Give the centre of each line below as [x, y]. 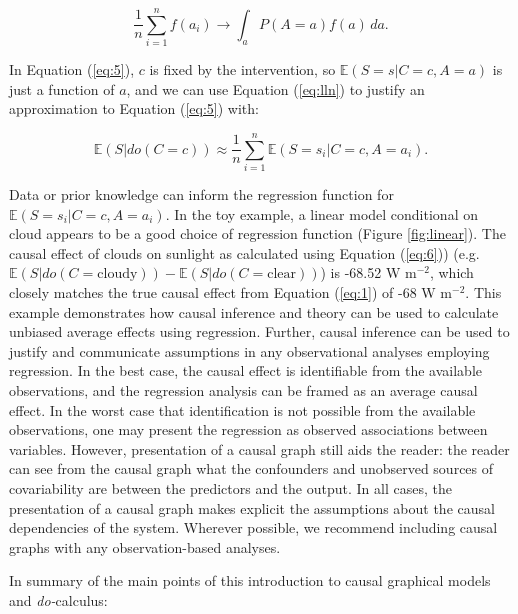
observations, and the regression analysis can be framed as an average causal [243, 389]
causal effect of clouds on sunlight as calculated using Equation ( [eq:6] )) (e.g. [244, 252]
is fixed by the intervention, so [242, 69]
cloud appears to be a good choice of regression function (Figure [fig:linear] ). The [257, 233]
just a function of [62, 88]
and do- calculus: [58, 599]
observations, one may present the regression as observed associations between [248, 429]
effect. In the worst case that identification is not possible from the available [242, 409]
